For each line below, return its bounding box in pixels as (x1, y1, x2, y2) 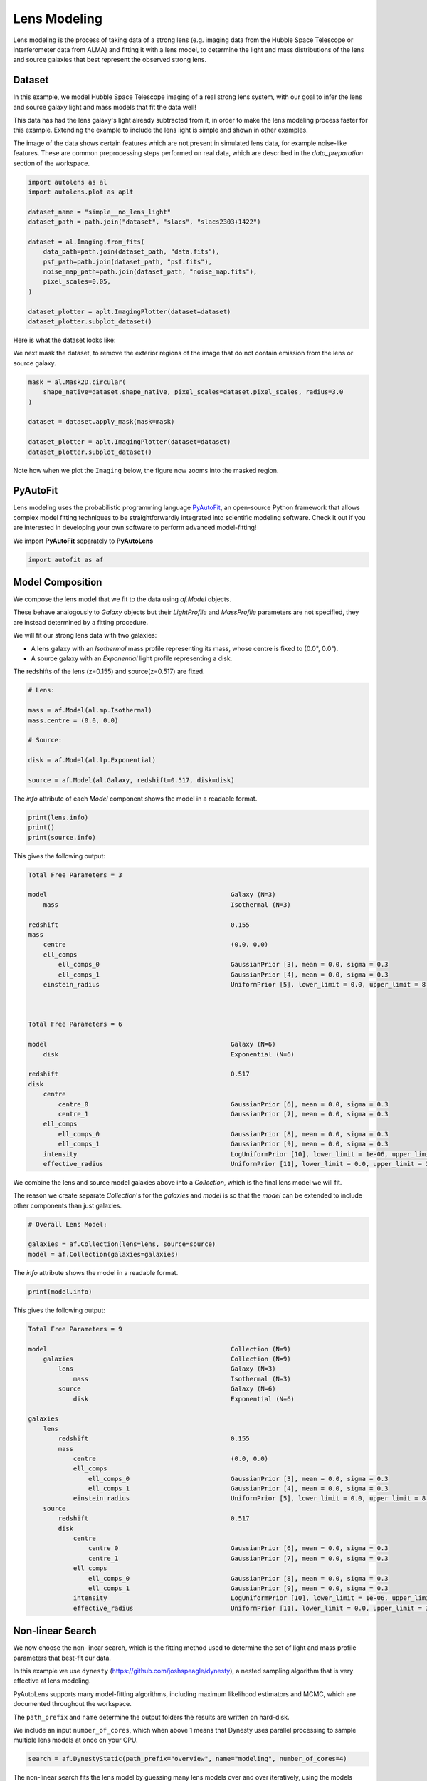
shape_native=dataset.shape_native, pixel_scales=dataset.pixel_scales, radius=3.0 (43, 388, 344, 396)
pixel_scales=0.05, (43, 278, 112, 286)
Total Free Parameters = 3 (28, 871, 122, 879)
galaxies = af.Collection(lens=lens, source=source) (28, 1240, 216, 1248)
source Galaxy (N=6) (58, 1385, 276, 1393)
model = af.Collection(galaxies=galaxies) (28, 1250, 179, 1258)
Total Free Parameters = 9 (28, 1325, 122, 1333)
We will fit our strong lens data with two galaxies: (13, 631, 157, 640)
